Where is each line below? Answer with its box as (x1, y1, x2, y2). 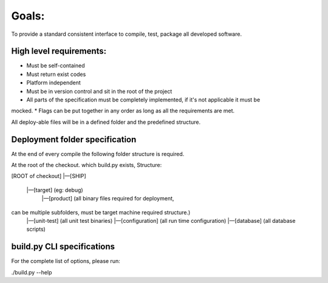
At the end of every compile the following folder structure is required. (11, 150, 185, 157)
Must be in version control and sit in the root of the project (26, 87, 173, 95)
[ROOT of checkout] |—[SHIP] (11, 172, 86, 180)
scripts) (26, 225, 46, 233)
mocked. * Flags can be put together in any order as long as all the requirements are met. (11, 107, 235, 115)
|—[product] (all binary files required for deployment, (41, 195, 174, 202)
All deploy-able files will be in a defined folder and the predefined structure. (11, 118, 200, 126)
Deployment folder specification (11, 134, 137, 145)
